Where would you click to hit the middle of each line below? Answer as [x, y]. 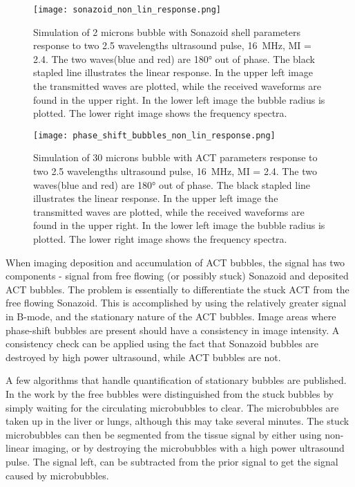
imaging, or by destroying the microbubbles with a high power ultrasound [188, 448]
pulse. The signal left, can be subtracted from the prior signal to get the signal [172, 461]
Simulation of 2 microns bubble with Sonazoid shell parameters [167, 31]
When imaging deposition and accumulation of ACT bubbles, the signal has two [175, 262]
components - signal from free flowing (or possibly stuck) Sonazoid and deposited [177, 276]
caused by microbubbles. [57, 475]
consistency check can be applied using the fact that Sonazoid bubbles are [162, 343]
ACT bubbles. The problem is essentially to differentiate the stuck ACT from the [177, 289]
